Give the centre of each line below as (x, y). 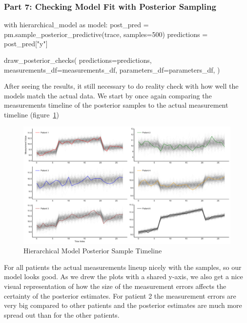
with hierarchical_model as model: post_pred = (76, 25)
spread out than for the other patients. (62, 314)
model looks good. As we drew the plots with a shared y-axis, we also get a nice (123, 276)
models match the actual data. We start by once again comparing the (108, 95)
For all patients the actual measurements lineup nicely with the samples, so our (123, 267)
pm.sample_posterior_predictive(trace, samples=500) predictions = (106, 34)
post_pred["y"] (26, 44)
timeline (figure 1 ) (31, 114)
